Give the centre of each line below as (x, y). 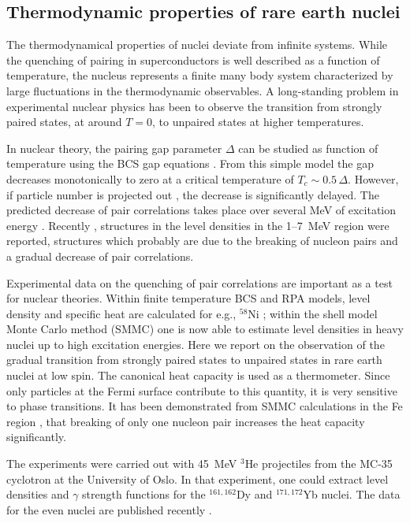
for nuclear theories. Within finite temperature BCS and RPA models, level (188, 298)
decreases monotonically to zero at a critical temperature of (150, 178)
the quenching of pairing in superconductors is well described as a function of (193, 59)
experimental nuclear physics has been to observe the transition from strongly (194, 106)
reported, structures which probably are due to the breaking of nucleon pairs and (202, 241)
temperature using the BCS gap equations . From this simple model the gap (190, 163)
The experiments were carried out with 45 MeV (122, 464)
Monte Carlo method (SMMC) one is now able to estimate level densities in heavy (205, 329)
